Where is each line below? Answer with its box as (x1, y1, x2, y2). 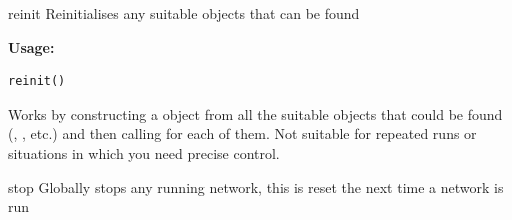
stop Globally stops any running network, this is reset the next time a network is (8, 176, 504, 197)
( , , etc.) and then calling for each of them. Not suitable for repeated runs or (8, 123, 477, 144)
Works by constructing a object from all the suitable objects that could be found (8, 103, 503, 124)
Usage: (8, 36, 55, 57)
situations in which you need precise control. (8, 142, 280, 163)
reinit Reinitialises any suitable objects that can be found (8, 3, 360, 23)
